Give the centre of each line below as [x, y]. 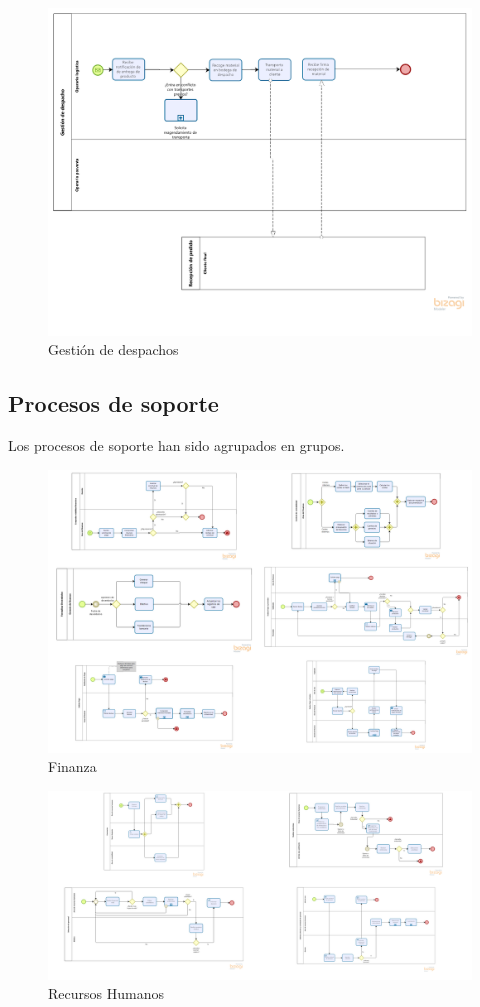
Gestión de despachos [113, 349]
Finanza [72, 766]
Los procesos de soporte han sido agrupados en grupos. [176, 444]
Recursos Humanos [106, 993]
